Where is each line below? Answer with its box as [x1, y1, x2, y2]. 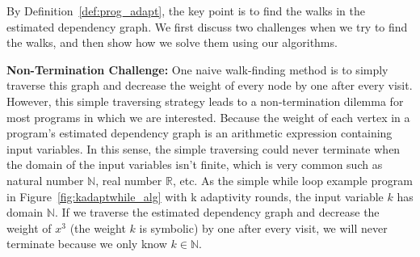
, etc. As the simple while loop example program [172, 171, 413, 188]
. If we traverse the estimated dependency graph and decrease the [54, 204, 380, 221]
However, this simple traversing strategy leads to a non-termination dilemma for [6, 92, 404, 109]
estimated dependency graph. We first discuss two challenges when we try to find [6, 18, 408, 35]
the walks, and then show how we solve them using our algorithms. [6, 34, 338, 51]
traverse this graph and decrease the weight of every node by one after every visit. [6, 77, 413, 94]
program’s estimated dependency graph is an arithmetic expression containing [6, 124, 393, 141]
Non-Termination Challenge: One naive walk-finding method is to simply [6, 61, 388, 78]
